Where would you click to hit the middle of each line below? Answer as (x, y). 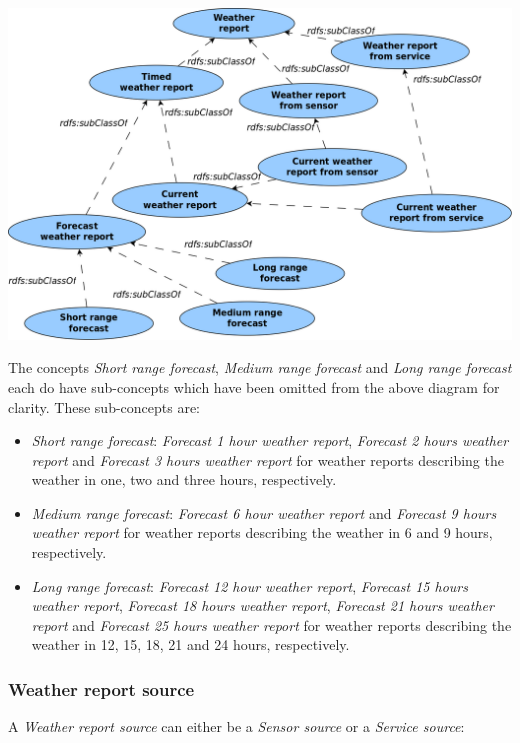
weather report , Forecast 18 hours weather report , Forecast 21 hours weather (262, 605)
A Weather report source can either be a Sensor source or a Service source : (236, 726)
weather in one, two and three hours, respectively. (184, 479)
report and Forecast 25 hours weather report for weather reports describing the (271, 624)
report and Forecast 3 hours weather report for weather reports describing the (267, 459)
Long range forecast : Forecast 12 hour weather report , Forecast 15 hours (249, 585)
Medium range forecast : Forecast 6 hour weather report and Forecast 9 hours (264, 512)
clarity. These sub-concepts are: (104, 406)
